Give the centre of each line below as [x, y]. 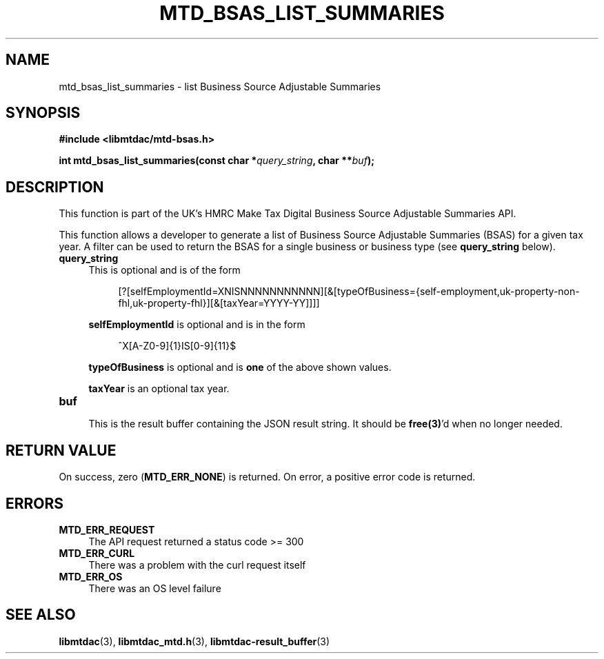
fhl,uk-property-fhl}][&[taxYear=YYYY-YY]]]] [219, 303]
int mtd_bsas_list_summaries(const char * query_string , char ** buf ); [217, 161]
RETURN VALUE [61, 450]
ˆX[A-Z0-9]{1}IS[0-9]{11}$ [177, 346]
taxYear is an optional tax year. [159, 389]
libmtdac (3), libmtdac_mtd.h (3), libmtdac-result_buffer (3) [194, 641]
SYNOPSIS [43, 113]
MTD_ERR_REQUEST [107, 529]
